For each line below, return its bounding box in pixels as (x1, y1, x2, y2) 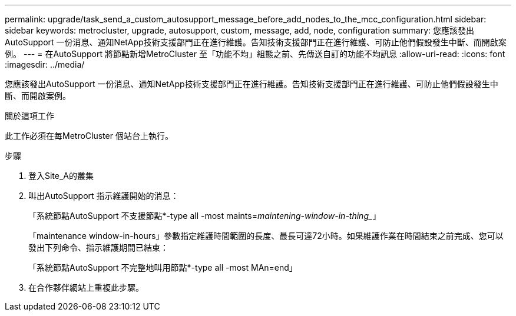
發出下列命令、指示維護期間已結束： (28, 242, 168, 252)
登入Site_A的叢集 (28, 171, 94, 181)
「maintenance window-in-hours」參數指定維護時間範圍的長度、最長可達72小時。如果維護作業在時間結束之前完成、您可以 (28, 231, 504, 241)
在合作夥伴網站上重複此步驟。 (28, 282, 144, 292)
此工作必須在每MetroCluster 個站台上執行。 (5, 131, 173, 141)
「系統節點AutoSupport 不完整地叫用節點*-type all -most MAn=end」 (28, 262, 297, 272)
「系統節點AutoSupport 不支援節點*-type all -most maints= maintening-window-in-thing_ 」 (28, 211, 381, 221)
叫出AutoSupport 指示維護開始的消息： (28, 191, 179, 201)
